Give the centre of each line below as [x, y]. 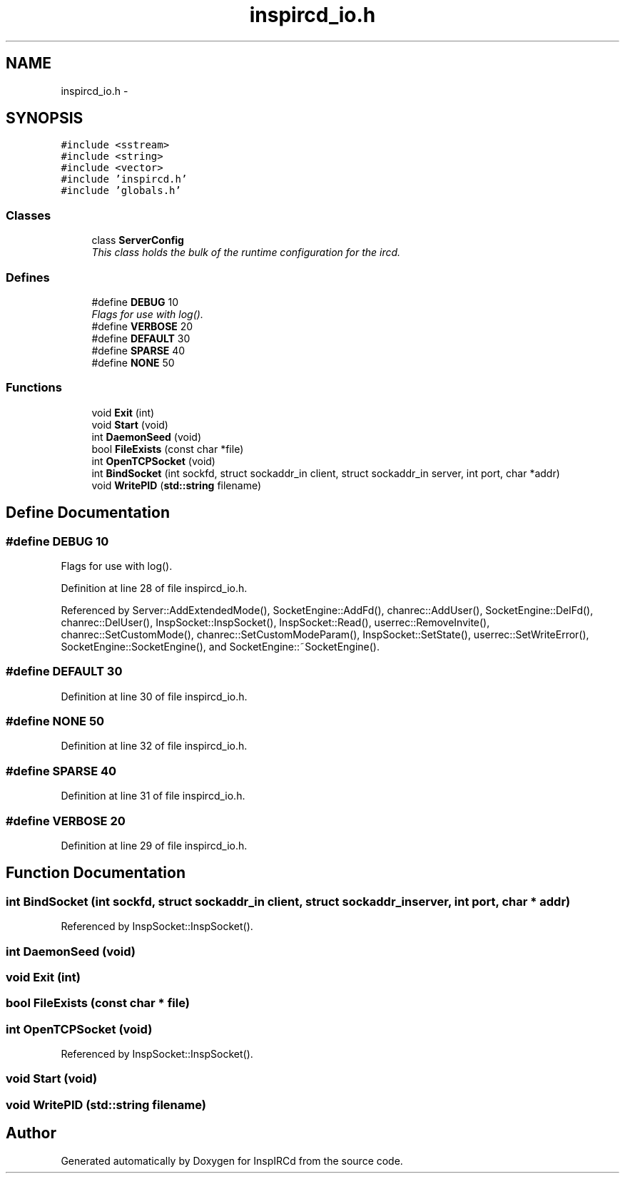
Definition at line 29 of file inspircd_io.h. [154, 845]
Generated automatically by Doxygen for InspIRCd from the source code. [232, 1160]
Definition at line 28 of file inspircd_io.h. [154, 588]
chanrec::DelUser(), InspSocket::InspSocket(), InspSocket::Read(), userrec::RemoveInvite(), [275, 622]
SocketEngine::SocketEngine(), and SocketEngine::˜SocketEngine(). [220, 646]
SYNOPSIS [45, 118]
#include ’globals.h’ [121, 191]
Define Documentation [88, 513]
